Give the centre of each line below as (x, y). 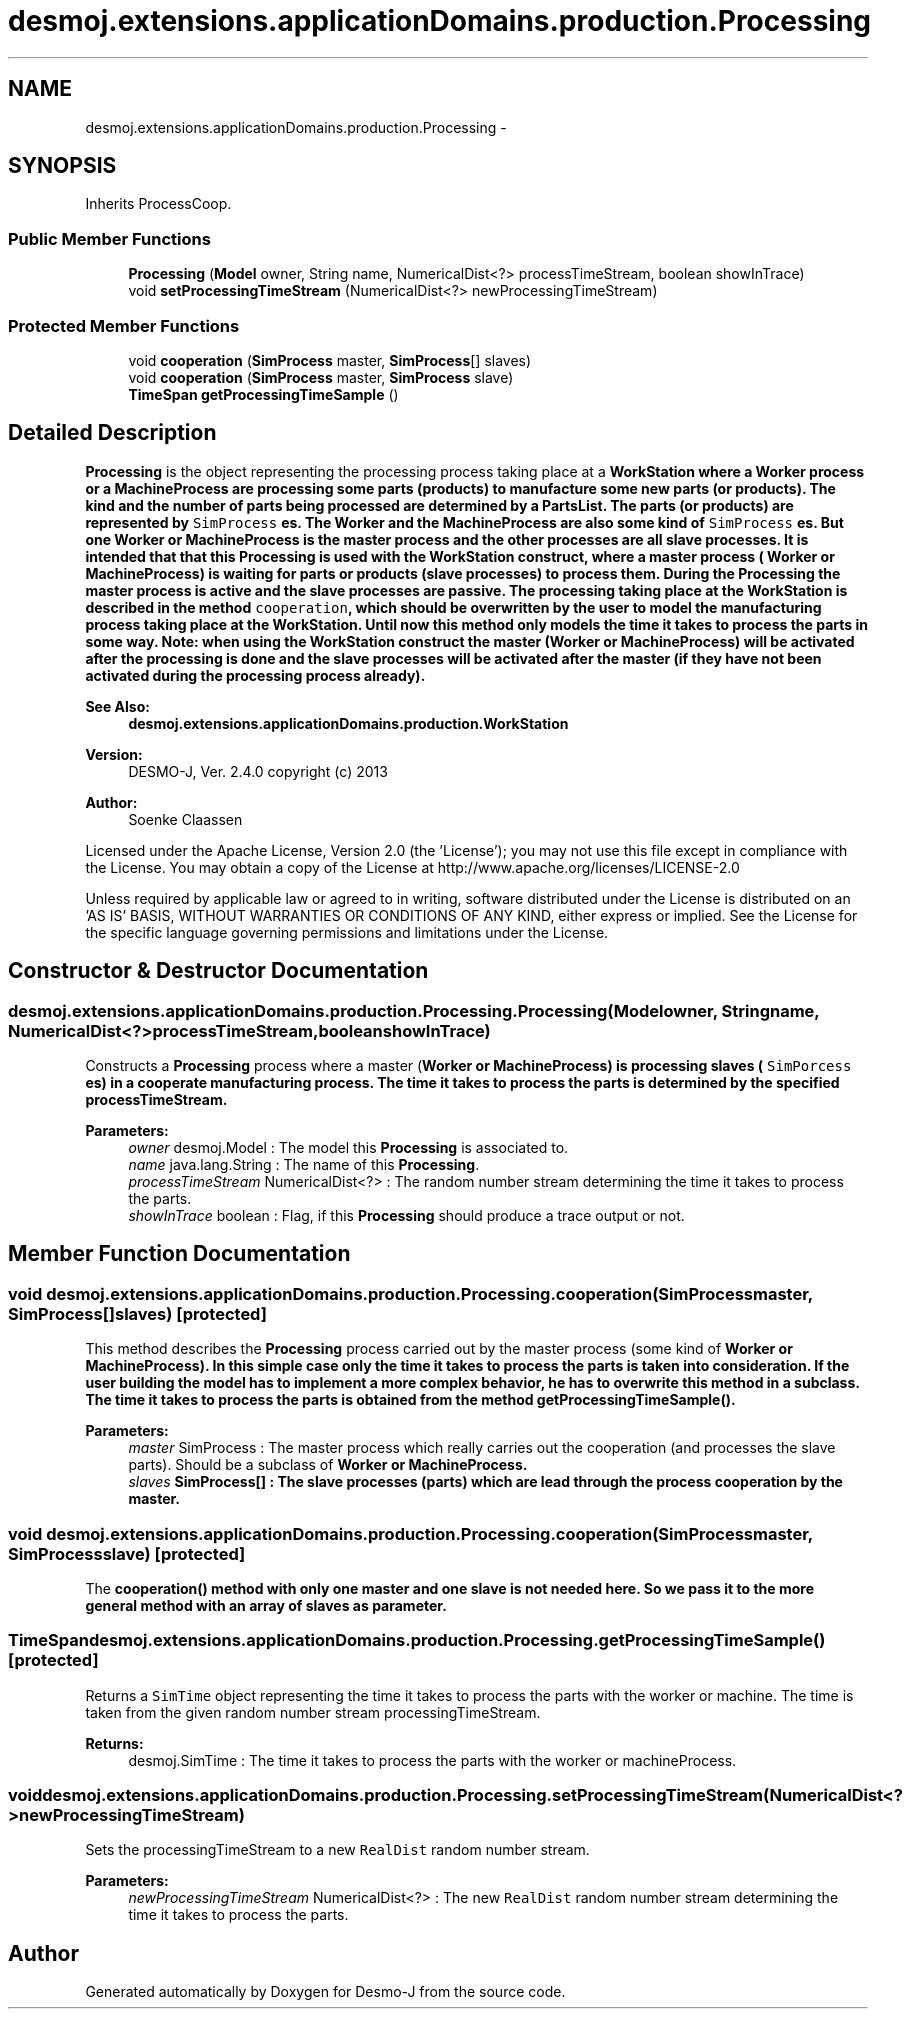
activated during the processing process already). (255, 675)
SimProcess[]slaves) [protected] (137, 1313)
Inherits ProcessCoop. (158, 204)
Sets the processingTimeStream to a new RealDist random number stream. (337, 1850)
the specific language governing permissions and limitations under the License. (347, 932)
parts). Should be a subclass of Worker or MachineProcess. (328, 1465)
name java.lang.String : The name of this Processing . (304, 1164)
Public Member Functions (109, 238)
